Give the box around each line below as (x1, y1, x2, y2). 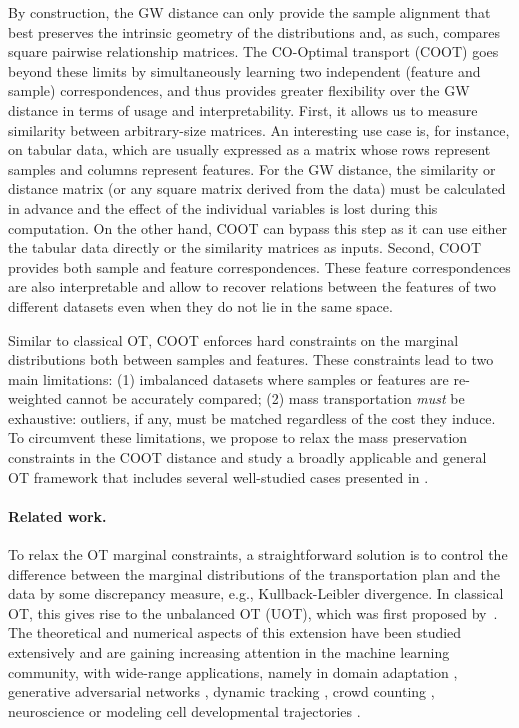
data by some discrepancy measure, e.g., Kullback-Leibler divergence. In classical (8, 583, 504, 604)
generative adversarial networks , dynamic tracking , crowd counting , (8, 681, 435, 702)
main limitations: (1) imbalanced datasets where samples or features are (8, 368, 449, 389)
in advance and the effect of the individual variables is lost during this (8, 197, 438, 218)
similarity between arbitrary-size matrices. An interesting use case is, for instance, (8, 119, 510, 140)
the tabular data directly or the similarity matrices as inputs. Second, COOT (8, 237, 482, 258)
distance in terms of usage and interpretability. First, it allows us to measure (8, 99, 478, 120)
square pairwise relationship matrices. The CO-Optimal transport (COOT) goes (8, 41, 499, 62)
